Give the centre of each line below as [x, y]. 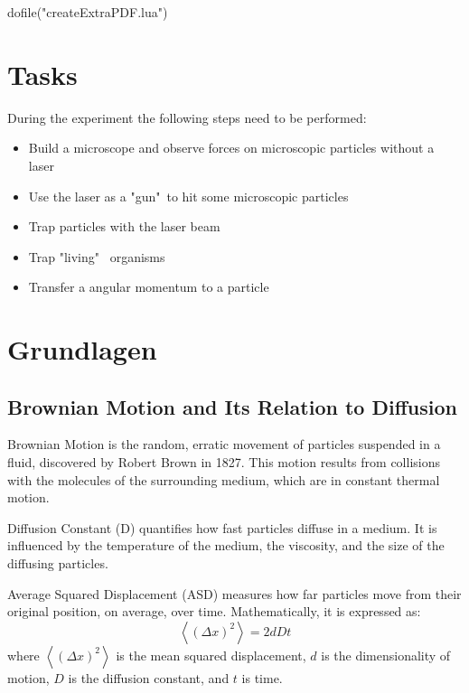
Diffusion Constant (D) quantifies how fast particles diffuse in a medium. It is [222, 527]
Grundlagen [82, 349]
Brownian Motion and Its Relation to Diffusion [232, 406]
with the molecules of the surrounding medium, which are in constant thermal [224, 479]
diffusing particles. [58, 563]
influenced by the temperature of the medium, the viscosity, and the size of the [226, 545]
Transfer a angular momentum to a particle [149, 287]
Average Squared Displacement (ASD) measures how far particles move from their [234, 593]
